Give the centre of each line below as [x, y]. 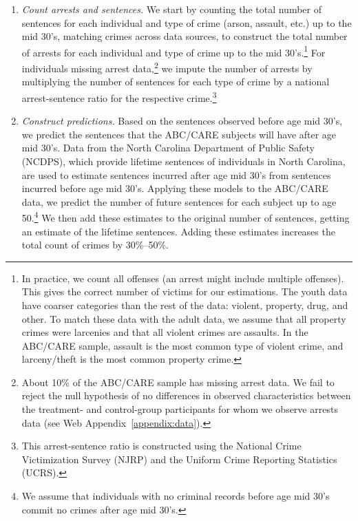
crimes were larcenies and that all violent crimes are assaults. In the [165, 332]
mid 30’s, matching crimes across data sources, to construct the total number [185, 36]
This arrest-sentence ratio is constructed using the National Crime [161, 446]
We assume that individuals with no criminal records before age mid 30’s [176, 496]
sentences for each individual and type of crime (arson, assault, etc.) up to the [187, 22]
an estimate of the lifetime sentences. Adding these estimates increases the [178, 231]
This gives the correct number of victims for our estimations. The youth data [185, 291]
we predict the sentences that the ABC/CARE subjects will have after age [179, 134]
